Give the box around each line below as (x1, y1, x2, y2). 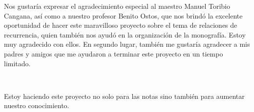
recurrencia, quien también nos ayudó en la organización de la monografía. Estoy (4, 29, 246, 39)
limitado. (4, 58, 31, 68)
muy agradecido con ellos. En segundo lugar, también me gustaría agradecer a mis (4, 39, 250, 49)
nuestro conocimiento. (4, 100, 69, 111)
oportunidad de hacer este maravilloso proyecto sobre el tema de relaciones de (4, 20, 237, 30)
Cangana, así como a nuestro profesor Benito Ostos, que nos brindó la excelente (4, 10, 243, 20)
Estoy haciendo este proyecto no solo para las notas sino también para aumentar (4, 91, 245, 101)
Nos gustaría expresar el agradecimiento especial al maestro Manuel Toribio (4, 1, 230, 11)
